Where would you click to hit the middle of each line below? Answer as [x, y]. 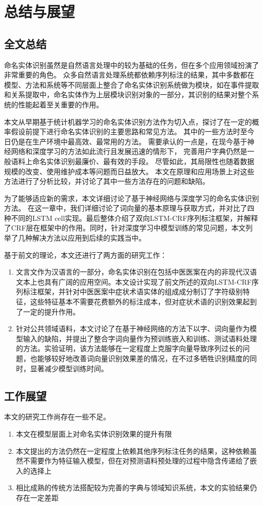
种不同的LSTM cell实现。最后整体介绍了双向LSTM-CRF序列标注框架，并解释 [131, 218]
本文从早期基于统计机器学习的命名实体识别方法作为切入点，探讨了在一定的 [128, 121]
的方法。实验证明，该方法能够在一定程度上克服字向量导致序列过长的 [129, 348]
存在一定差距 [37, 497]
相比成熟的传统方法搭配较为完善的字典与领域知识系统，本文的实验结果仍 [136, 488]
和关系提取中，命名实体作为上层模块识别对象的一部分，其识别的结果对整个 [128, 94]
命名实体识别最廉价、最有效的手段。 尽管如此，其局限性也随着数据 [143, 161]
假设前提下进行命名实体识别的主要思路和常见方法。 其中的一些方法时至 [129, 131]
